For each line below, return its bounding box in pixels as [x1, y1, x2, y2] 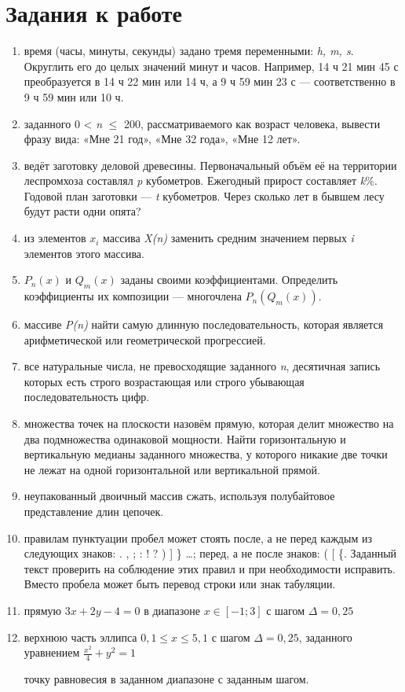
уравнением [24, 644, 80, 661]
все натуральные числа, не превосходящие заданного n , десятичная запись [24, 358, 381, 374]
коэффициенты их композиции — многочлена [24, 288, 242, 304]
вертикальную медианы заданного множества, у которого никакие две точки [24, 446, 388, 462]
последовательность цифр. [24, 388, 150, 405]
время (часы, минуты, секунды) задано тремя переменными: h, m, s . [24, 42, 354, 59]
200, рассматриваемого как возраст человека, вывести [124, 115, 381, 131]
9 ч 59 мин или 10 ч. [24, 88, 124, 105]
